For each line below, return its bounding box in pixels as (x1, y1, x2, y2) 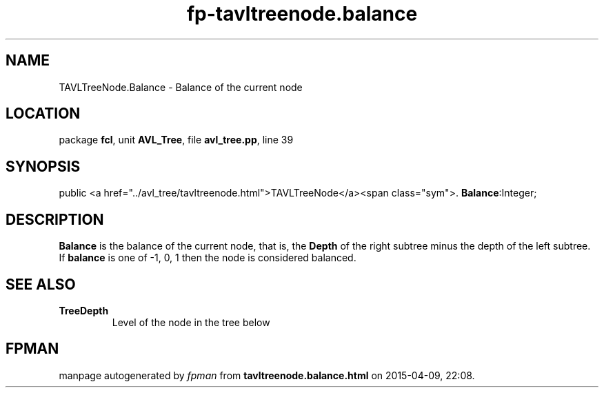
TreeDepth (59, 304, 109, 316)
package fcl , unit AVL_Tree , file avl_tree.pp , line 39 (59, 134, 294, 146)
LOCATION (6, 105, 81, 123)
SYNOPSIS (6, 157, 81, 175)
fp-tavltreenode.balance (186, 2, 418, 26)
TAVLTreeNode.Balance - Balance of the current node (59, 81, 303, 93)
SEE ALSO (6, 275, 76, 293)
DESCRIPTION (6, 210, 104, 228)
